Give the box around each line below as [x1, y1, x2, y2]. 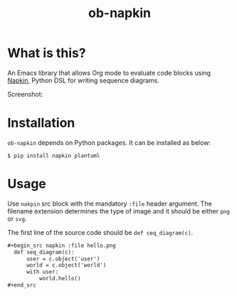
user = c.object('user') [26, 255, 100, 263]
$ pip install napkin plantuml [7, 152, 100, 159]
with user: [26, 268, 59, 275]
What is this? [7, 45, 87, 61]
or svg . [7, 214, 27, 223]
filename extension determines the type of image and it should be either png [7, 206, 230, 215]
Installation [7, 115, 75, 131]
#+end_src [7, 282, 37, 289]
